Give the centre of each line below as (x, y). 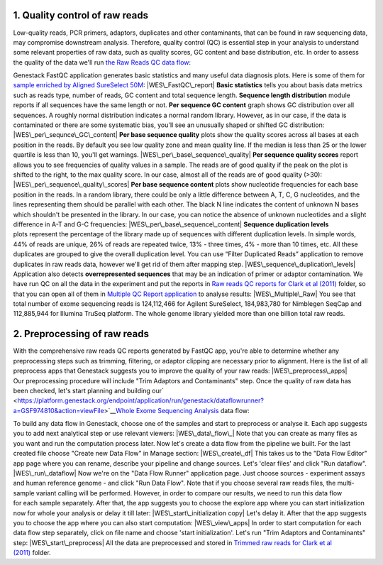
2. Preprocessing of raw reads (81, 334)
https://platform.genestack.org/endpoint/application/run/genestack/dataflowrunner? (140, 400)
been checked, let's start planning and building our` (89, 390)
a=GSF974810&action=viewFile (59, 410)
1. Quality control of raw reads (81, 15)
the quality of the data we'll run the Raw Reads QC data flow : (102, 62)
